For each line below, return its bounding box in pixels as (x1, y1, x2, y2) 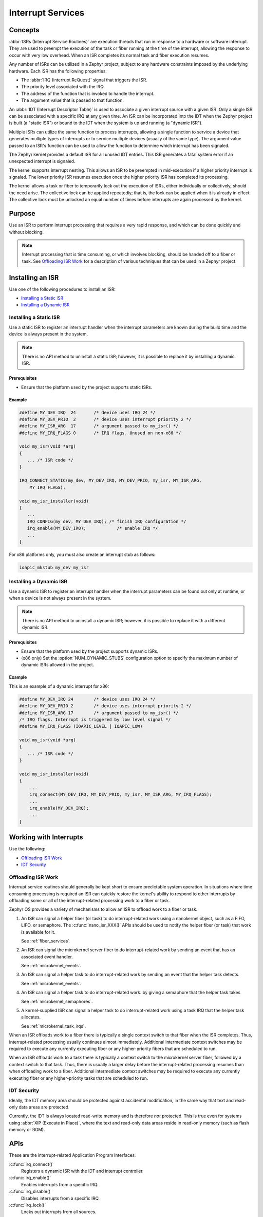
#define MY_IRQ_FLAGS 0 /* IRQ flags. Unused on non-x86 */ (19, 430, 181, 436)
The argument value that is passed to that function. (21, 97, 124, 103)
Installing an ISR (9, 273, 59, 282)
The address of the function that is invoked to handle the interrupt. (21, 91, 155, 96)
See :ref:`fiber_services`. (21, 938, 71, 944)
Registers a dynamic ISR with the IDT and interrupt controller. (21, 1168, 144, 1174)
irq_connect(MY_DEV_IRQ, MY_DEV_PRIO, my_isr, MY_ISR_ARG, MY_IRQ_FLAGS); (29, 792, 212, 797)
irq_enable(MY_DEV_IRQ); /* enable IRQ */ (27, 526, 158, 531)
